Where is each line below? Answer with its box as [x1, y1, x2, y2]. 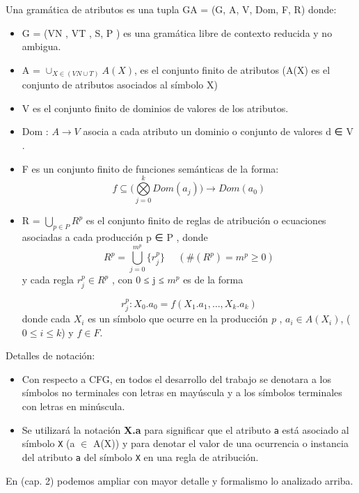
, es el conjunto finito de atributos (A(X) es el [134, 62, 330, 77]
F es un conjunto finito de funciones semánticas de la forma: [22, 161, 279, 175]
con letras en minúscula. [22, 399, 125, 414]
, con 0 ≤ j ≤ [111, 272, 164, 287]
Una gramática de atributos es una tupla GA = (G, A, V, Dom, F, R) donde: [6, 2, 337, 16]
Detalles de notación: [6, 348, 95, 363]
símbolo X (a [22, 436, 75, 451]
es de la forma [183, 272, 244, 287]
